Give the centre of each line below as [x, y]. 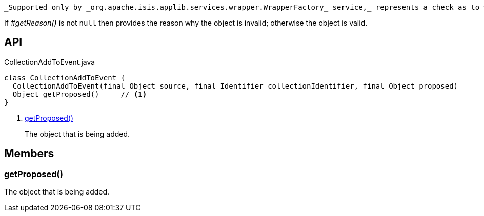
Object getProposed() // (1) [80, 94]
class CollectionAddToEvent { [65, 78]
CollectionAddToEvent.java [50, 62]
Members [29, 154]
